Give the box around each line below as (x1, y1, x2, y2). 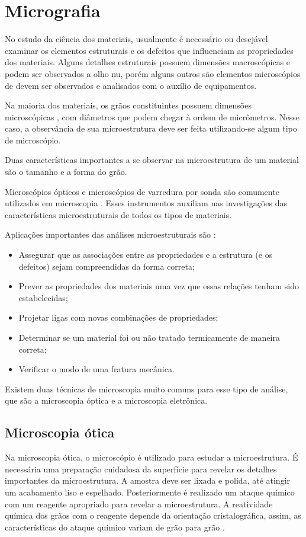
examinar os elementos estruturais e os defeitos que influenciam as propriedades (5, 44, 294, 56)
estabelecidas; (18, 291, 68, 303)
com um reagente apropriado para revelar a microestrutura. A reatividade (5, 497, 273, 510)
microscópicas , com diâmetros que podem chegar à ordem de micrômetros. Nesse (5, 110, 299, 123)
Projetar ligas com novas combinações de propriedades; (18, 311, 218, 324)
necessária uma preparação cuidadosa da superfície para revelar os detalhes (5, 462, 277, 475)
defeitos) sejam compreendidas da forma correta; (18, 260, 195, 272)
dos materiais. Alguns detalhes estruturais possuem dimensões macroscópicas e (5, 56, 291, 68)
